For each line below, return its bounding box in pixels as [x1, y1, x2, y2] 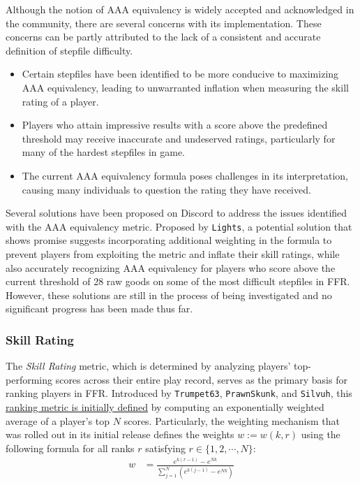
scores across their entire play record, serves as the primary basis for [55, 372, 347, 386]
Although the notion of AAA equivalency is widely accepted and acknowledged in [6, 2, 354, 16]
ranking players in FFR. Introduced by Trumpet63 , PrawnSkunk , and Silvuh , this [6, 386, 352, 400]
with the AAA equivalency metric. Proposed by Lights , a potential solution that [6, 219, 352, 233]
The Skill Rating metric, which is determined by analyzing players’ [6, 359, 291, 373]
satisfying [145, 440, 186, 455]
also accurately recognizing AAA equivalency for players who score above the [6, 260, 336, 275]
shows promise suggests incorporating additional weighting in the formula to [6, 233, 332, 247]
